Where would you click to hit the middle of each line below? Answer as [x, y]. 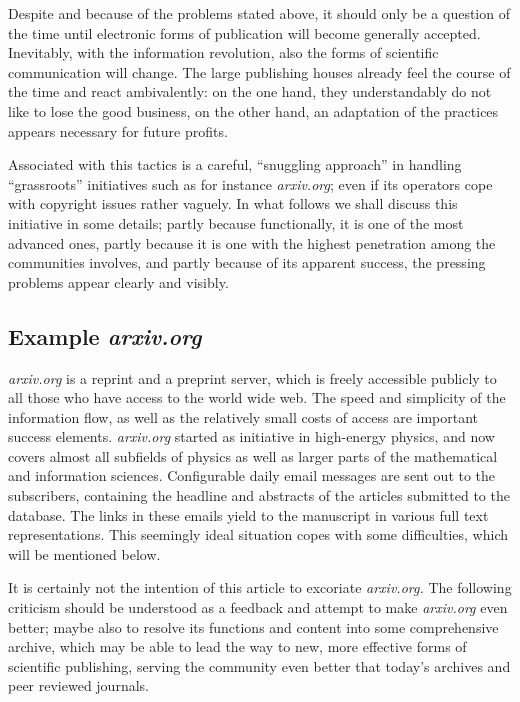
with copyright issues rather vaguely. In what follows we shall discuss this [233, 203]
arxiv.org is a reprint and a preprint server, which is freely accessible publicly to [252, 377]
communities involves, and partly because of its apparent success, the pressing [247, 262]
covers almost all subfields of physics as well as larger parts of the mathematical [253, 455]
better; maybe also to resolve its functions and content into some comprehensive [253, 626]
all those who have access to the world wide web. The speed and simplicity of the [257, 397]
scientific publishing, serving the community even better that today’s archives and [259, 665]
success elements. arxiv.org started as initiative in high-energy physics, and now [251, 436]
